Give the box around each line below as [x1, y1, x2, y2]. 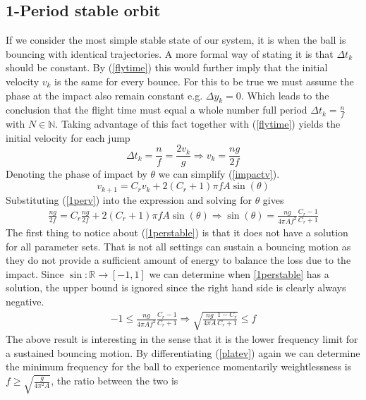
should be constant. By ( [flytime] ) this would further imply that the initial [6, 60, 328, 75]
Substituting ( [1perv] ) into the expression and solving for [6, 192, 252, 207]
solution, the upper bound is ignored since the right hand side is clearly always [6, 280, 346, 295]
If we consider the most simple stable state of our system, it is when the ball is [6, 32, 346, 47]
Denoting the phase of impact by [6, 166, 147, 181]
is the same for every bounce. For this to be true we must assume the [54, 73, 354, 88]
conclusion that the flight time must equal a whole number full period [6, 102, 307, 117]
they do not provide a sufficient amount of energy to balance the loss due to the [6, 253, 351, 267]
